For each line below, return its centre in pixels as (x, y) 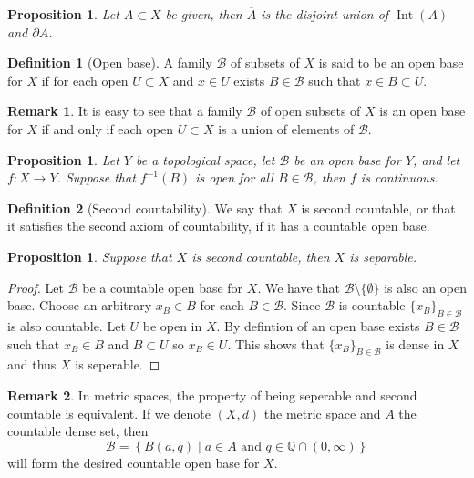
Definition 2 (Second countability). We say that (145, 208)
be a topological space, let (205, 159)
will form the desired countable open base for (134, 462)
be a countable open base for (163, 287)
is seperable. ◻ (118, 364)
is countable (372, 305)
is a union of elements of (286, 128)
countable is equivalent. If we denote (109, 413)
